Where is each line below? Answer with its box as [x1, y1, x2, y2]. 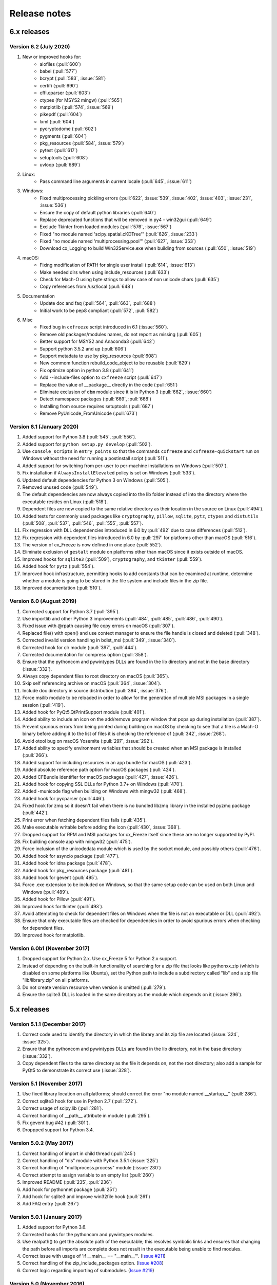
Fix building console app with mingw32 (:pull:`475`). [22, 838, 132, 845]
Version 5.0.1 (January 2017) [9, 1214, 82, 1221]
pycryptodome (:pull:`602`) [39, 126, 97, 132]
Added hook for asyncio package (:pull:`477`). [22, 853, 120, 859]
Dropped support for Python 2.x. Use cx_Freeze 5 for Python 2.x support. [22, 956, 177, 962]
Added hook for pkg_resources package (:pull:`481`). [22, 867, 134, 873]
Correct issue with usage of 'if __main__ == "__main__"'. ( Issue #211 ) [22, 1253, 166, 1259]
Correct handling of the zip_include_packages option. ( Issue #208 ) [22, 1260, 164, 1266]
